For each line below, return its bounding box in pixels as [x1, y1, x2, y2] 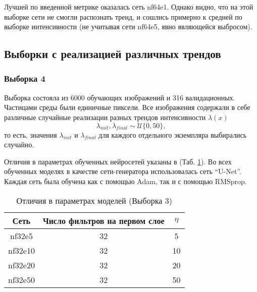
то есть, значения [4, 129, 57, 140]
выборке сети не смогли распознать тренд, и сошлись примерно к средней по [4, 11, 242, 22]
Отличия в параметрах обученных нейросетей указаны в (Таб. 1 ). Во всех [4, 156, 232, 166]
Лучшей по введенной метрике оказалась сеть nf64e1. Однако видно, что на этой [4, 2, 253, 12]
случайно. [4, 139, 34, 150]
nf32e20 [8, 259, 35, 271]
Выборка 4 [4, 72, 45, 85]
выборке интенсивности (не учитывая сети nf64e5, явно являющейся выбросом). [4, 21, 252, 32]
